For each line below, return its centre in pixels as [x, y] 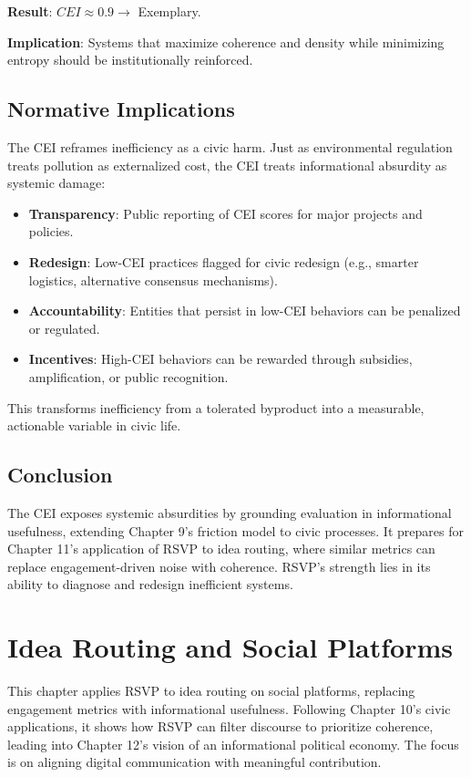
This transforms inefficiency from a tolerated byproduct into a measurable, [216, 407]
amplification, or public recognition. [128, 376]
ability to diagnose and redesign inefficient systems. [150, 584]
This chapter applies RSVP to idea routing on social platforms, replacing [211, 690]
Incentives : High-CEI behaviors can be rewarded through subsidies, [220, 359]
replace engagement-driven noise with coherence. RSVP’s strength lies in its [219, 566]
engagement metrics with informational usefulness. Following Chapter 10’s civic [229, 708]
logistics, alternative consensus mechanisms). [153, 280]
